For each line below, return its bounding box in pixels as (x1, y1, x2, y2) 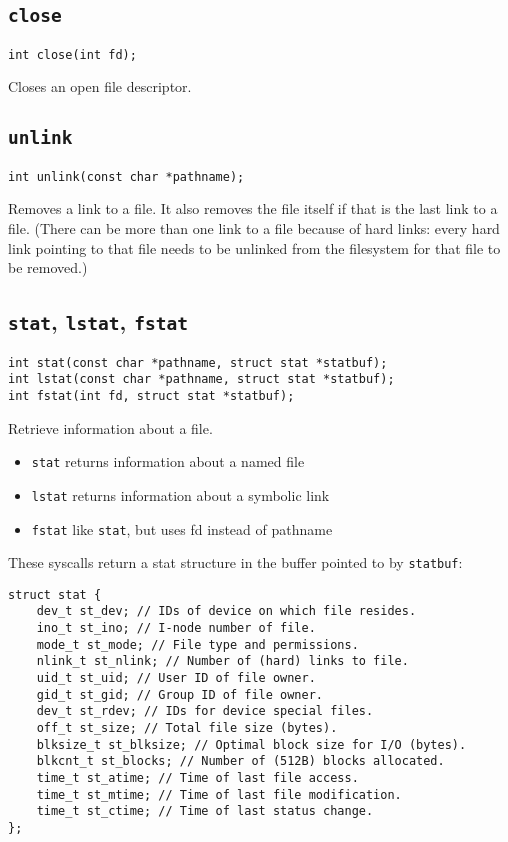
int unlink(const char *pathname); (8, 169, 245, 184)
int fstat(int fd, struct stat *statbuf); (8, 388, 295, 403)
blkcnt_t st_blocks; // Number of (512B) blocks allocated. (36, 754, 445, 769)
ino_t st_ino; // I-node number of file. (36, 621, 316, 636)
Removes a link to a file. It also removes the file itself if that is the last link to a (8, 198, 498, 219)
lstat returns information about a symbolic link (31, 484, 330, 505)
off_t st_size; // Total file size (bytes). (36, 721, 338, 736)
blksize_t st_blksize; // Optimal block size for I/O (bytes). (36, 737, 467, 752)
